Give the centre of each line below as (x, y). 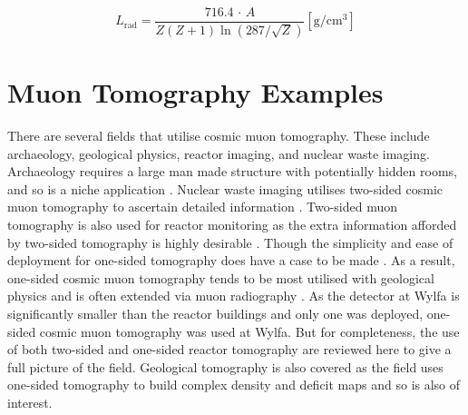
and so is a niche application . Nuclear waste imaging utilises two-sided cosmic (225, 188)
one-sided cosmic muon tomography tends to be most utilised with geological (221, 277)
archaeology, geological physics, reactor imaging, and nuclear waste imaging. (219, 153)
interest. (30, 402)
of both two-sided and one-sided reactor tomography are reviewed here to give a (229, 349)
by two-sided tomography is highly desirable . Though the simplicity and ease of (230, 242)
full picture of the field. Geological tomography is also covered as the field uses (225, 366)
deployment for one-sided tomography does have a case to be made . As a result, (231, 260)
